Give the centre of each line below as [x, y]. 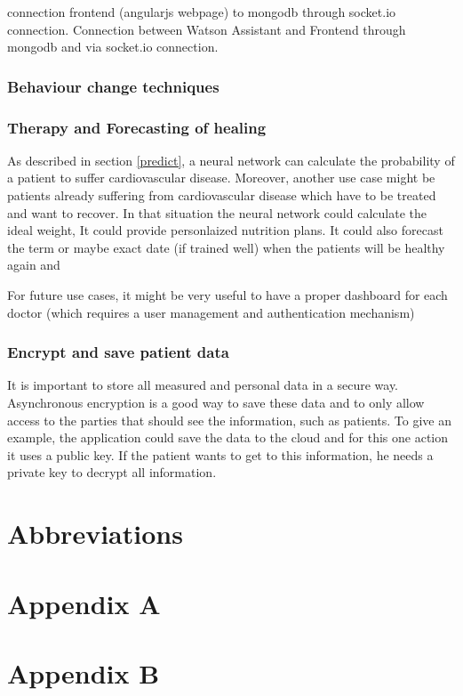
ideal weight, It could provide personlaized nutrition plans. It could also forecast [225, 230]
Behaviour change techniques [113, 86]
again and [34, 265]
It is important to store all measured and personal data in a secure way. [203, 385]
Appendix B [84, 672]
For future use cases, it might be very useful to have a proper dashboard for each [228, 295]
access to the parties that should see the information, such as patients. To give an [229, 420]
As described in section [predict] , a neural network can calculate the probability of [231, 160]
